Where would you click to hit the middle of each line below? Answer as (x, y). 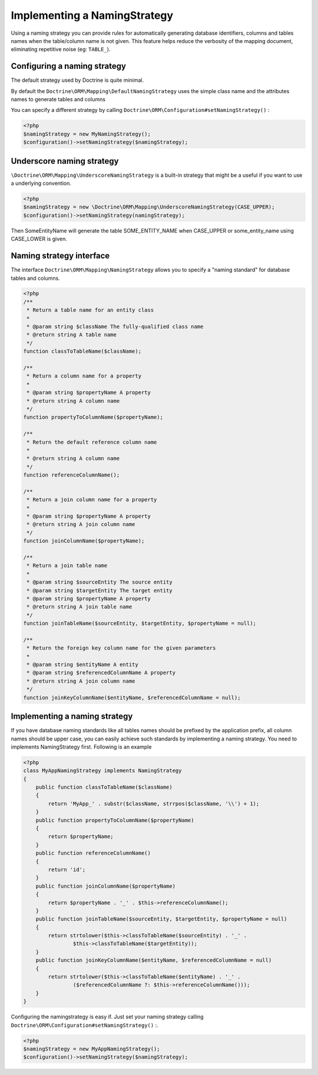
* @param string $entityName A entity (82, 665)
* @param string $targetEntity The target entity (100, 590)
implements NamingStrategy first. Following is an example (81, 747)
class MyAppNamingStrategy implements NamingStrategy (102, 771)
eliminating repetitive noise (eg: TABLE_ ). (61, 49)
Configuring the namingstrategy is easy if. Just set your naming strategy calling (107, 1017)
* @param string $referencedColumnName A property (101, 673)
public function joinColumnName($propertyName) (106, 886)
